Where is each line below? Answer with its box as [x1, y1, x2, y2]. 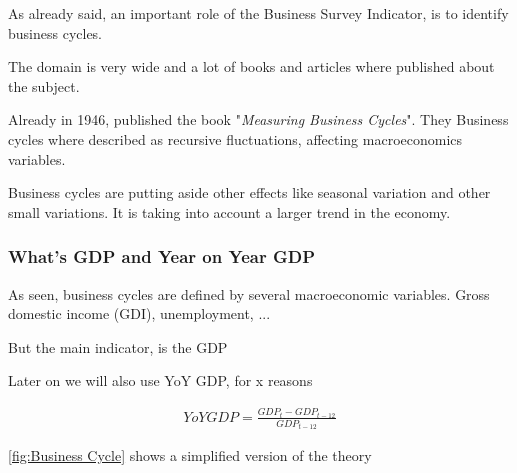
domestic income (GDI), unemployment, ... [8, 303, 271, 324]
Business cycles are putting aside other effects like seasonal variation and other [8, 182, 491, 203]
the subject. [8, 75, 80, 96]
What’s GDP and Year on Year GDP [8, 244, 315, 269]
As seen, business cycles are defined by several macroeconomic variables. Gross [8, 283, 490, 304]
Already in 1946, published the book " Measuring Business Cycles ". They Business [8, 109, 509, 130]
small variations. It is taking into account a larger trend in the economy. [8, 201, 451, 222]
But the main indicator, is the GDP [8, 336, 228, 357]
